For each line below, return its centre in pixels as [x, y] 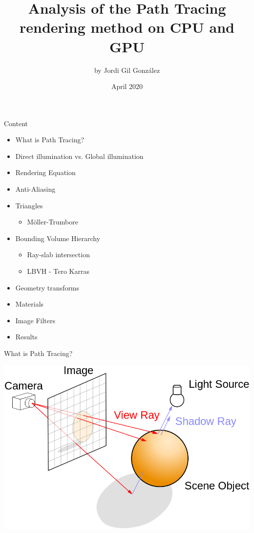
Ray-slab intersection [58, 255]
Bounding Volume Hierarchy [58, 238]
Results [26, 337]
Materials [30, 304]
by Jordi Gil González [127, 70]
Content [16, 123]
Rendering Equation [45, 172]
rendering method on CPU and [127, 27]
